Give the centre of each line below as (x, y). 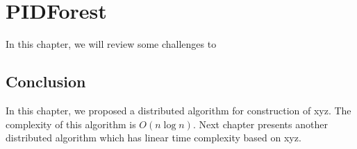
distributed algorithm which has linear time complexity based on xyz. (153, 138)
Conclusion (46, 81)
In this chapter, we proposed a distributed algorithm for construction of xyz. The (178, 110)
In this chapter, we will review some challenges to (111, 44)
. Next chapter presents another (260, 124)
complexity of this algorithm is (71, 124)
